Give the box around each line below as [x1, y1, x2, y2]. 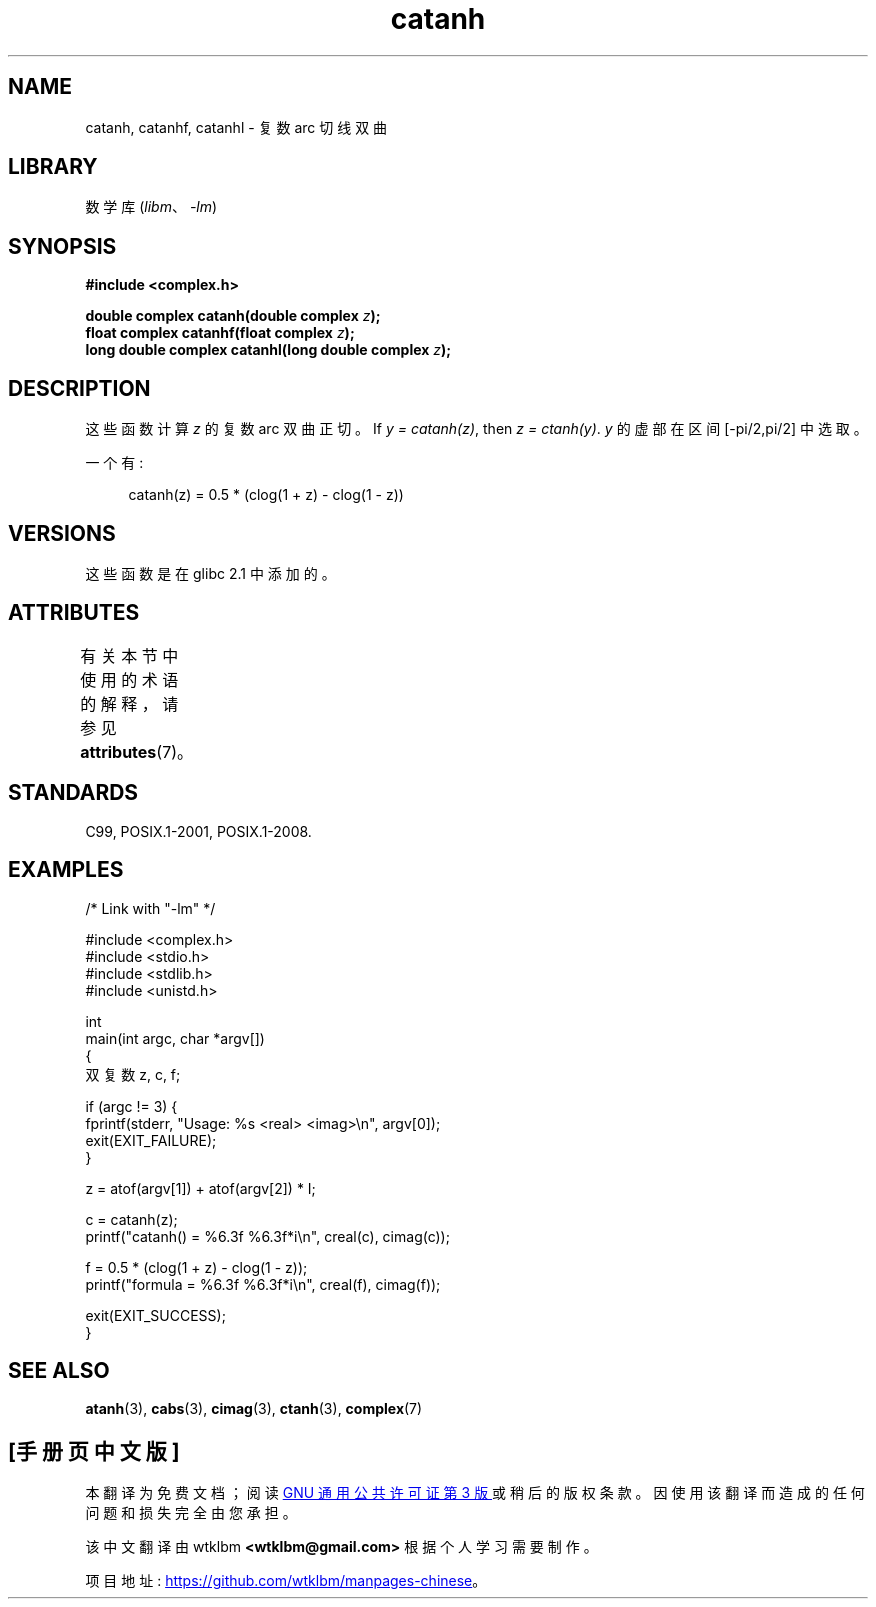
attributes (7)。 [80, 741, 194, 762]
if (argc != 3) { [85, 1097, 178, 1115]
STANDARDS [8, 780, 139, 806]
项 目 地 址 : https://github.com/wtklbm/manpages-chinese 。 [85, 1572, 487, 1590]
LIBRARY [8, 154, 98, 180]
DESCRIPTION [8, 375, 151, 401]
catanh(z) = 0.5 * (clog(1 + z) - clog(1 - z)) [128, 486, 404, 504]
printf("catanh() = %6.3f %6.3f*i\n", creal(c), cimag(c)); [85, 1227, 450, 1245]
